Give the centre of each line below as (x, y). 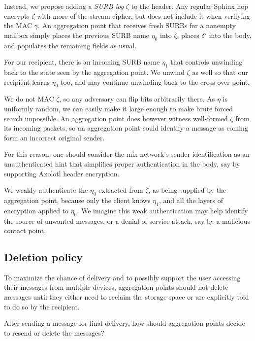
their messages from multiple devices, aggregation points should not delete (116, 287)
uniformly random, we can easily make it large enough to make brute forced (118, 108)
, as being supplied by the (187, 190)
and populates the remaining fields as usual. (70, 45)
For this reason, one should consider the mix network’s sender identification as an (127, 154)
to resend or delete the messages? (54, 332)
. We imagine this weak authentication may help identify (162, 210)
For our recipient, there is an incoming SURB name (82, 62)
